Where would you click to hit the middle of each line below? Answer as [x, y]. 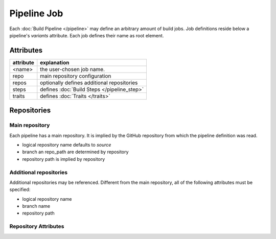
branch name [36, 206]
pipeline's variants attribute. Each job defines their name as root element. [87, 35]
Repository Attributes [37, 226]
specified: [20, 189]
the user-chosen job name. [72, 69]
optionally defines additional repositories [89, 83]
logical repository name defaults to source [67, 145]
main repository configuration [76, 76]
